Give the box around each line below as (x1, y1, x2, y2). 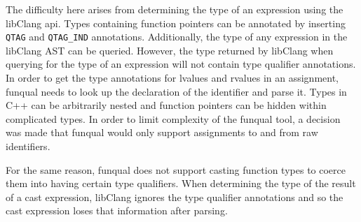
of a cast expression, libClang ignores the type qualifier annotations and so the (6, 189, 343, 204)
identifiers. (6, 139, 50, 153)
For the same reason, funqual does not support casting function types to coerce (6, 162, 346, 177)
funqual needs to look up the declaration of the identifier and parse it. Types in (6, 84, 347, 98)
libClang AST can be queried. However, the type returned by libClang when (6, 43, 334, 57)
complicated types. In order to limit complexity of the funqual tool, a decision (6, 111, 341, 126)
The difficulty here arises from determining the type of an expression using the (6, 2, 343, 16)
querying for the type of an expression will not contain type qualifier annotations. (6, 57, 356, 71)
